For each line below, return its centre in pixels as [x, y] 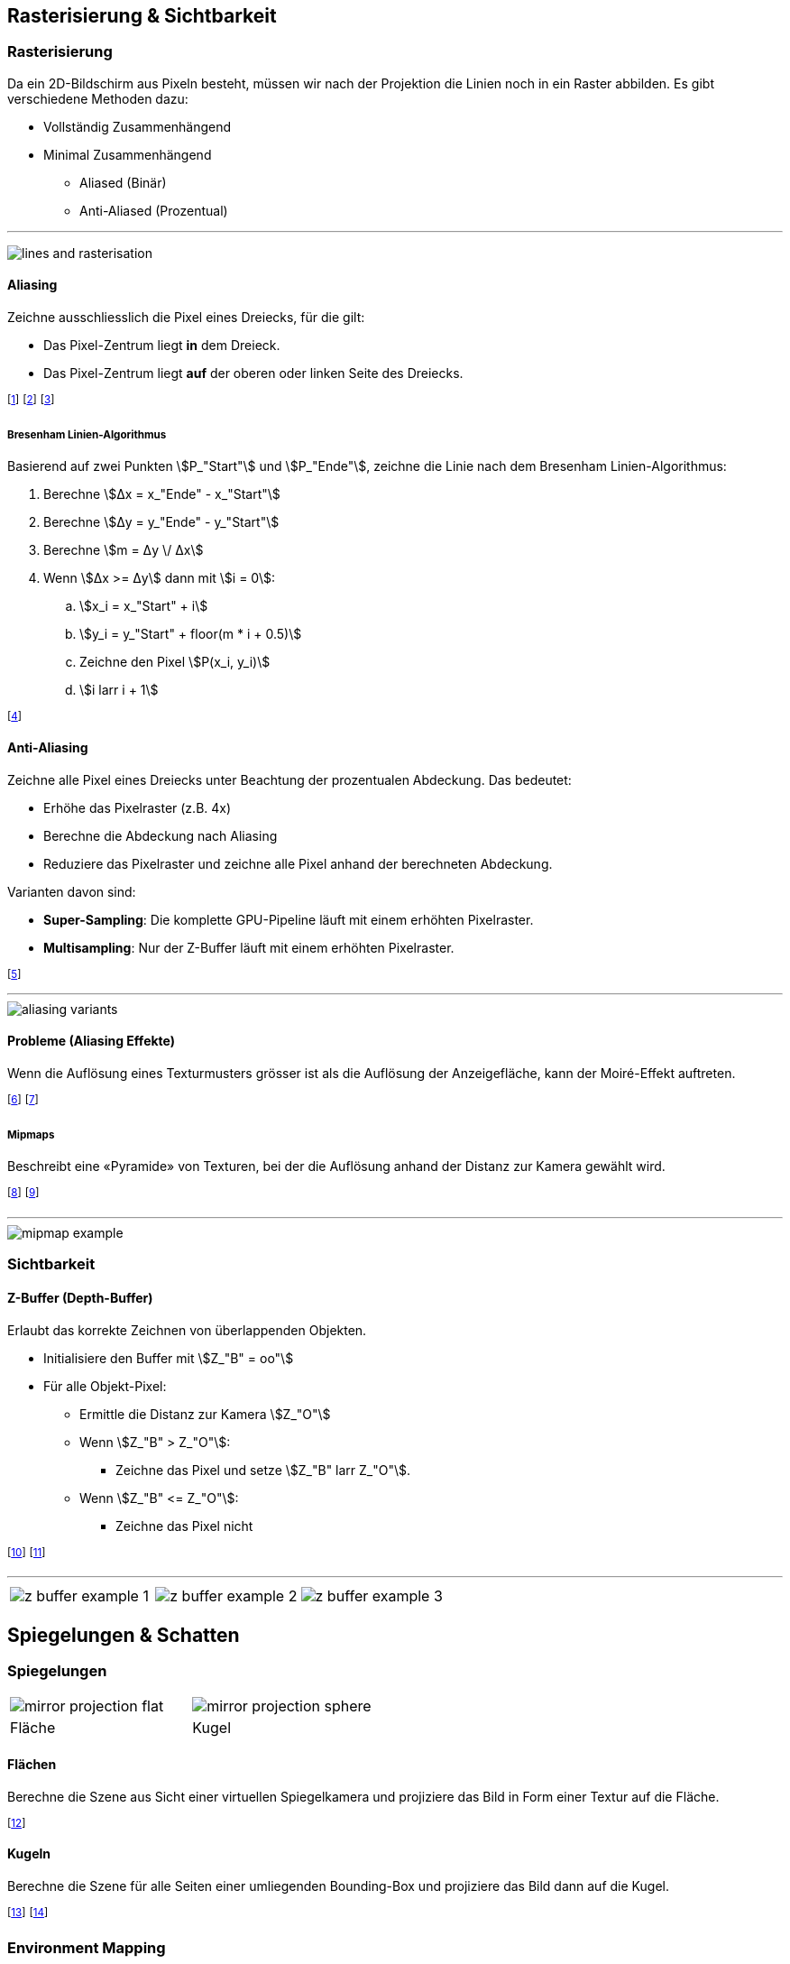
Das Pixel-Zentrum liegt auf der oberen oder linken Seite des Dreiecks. [253, 373]
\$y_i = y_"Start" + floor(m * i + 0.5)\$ [191, 634]
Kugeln [29, 1854]
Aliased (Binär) [123, 182]
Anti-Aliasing [48, 748]
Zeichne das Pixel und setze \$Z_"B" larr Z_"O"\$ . [263, 1470]
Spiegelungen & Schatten [124, 1635]
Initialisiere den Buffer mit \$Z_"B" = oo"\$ [169, 1358]
